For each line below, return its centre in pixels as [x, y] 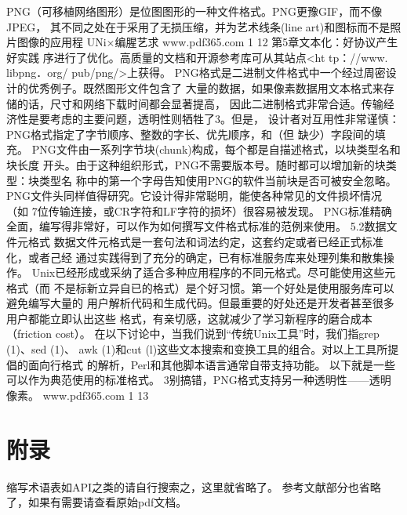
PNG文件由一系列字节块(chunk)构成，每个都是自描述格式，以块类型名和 [216, 149]
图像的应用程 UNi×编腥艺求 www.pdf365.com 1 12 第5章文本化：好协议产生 [207, 42]
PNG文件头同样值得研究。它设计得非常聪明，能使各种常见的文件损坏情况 [194, 196]
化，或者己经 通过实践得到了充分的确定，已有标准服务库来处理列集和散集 [195, 257]
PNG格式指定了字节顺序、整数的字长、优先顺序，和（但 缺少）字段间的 [191, 134]
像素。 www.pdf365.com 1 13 [78, 395]
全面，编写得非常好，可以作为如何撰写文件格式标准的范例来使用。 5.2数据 [196, 226]
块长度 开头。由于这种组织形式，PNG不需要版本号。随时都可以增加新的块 [196, 164]
